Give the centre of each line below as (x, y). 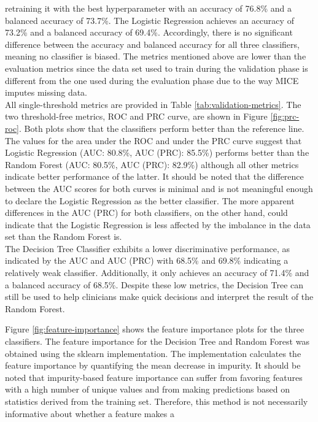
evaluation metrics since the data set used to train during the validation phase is (157, 68)
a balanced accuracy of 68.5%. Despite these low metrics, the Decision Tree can (154, 284)
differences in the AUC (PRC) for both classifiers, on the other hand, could (146, 213)
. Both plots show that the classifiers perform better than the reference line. (162, 128)
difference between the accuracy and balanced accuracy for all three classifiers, (152, 44)
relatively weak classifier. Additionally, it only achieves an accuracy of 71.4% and (157, 273)
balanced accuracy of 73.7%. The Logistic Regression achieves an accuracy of (149, 20)
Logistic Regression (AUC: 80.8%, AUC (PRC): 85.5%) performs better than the (157, 152)
